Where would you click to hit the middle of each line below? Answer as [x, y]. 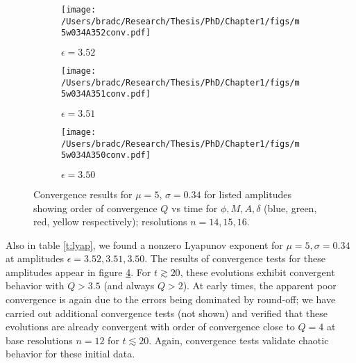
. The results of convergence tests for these [235, 258]
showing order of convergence [95, 208]
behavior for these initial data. [70, 354]
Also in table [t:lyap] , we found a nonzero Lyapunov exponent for [144, 244]
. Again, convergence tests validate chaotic [239, 340]
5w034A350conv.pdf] [106, 155]
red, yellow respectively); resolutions [110, 221]
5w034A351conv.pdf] [106, 94]
